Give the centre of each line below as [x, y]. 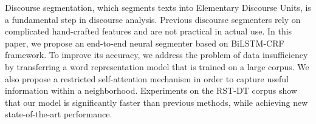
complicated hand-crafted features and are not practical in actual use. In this [149, 31]
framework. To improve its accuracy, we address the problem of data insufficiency [156, 55]
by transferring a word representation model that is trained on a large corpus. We [157, 66]
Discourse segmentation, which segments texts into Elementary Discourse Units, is [158, 7]
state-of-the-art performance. [59, 114]
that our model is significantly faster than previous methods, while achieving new [156, 102]
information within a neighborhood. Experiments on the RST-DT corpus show [151, 90]
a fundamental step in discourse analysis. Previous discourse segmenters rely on [153, 19]
